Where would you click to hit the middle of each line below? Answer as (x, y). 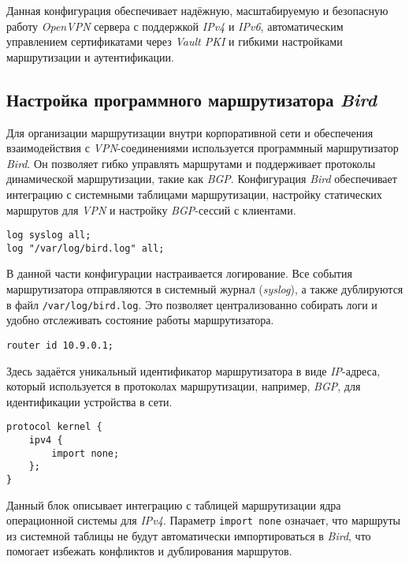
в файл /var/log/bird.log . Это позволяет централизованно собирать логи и (192, 304)
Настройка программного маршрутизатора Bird (191, 99)
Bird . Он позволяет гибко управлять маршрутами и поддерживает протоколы (191, 163)
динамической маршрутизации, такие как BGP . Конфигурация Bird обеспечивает (202, 179)
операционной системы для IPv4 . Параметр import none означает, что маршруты (204, 520)
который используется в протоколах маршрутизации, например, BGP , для (184, 386)
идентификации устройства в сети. (89, 401)
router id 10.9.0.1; (60, 345)
